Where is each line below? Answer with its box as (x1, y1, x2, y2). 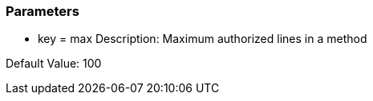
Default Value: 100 (6, 56, 102, 71)
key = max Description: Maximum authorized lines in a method (38, 32, 367, 46)
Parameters (6, 3, 79, 19)
